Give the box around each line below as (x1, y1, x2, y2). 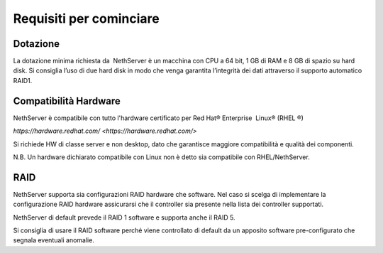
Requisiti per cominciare (13, 11, 160, 26)
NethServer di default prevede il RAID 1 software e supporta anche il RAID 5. (13, 213, 235, 222)
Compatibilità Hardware (13, 95, 121, 107)
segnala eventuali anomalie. (13, 236, 95, 244)
